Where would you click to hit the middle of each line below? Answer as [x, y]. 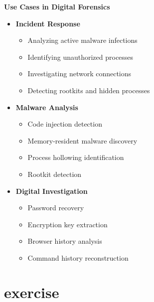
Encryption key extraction [68, 224]
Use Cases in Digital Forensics [57, 6]
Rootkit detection [55, 174]
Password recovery [56, 208]
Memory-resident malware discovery [82, 140]
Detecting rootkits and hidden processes [89, 90]
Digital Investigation [52, 191]
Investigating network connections [79, 74]
